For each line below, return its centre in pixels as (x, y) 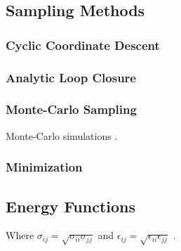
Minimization (44, 167)
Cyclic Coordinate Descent (83, 45)
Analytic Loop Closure (71, 77)
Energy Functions (71, 206)
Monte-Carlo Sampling (71, 109)
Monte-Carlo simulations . (62, 135)
